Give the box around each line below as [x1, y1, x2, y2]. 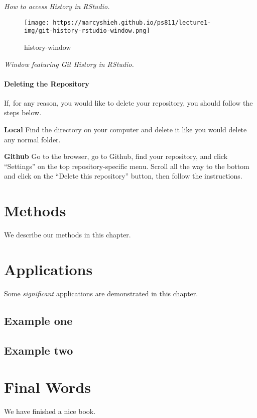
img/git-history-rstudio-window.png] [24, 27, 150, 35]
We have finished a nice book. [4, 406, 96, 416]
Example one [4, 312, 73, 328]
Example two [4, 342, 73, 358]
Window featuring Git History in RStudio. [4, 58, 134, 69]
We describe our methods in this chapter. [4, 229, 131, 240]
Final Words [4, 377, 91, 397]
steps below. [4, 107, 42, 118]
